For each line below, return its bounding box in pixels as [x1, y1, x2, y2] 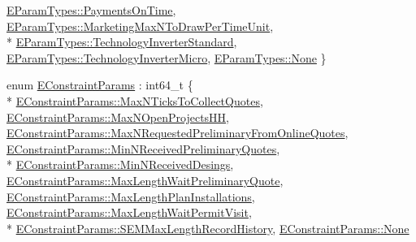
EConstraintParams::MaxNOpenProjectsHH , [6, 108, 229, 125]
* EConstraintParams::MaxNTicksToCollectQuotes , [6, 92, 263, 109]
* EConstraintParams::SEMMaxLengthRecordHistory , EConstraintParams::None [6, 219, 409, 236]
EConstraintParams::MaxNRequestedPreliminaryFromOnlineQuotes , [6, 124, 349, 141]
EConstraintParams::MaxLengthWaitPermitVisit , [6, 204, 252, 221]
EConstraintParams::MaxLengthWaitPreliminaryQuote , [6, 171, 284, 188]
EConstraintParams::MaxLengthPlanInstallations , [6, 188, 255, 205]
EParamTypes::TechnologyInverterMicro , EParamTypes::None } [6, 49, 327, 66]
